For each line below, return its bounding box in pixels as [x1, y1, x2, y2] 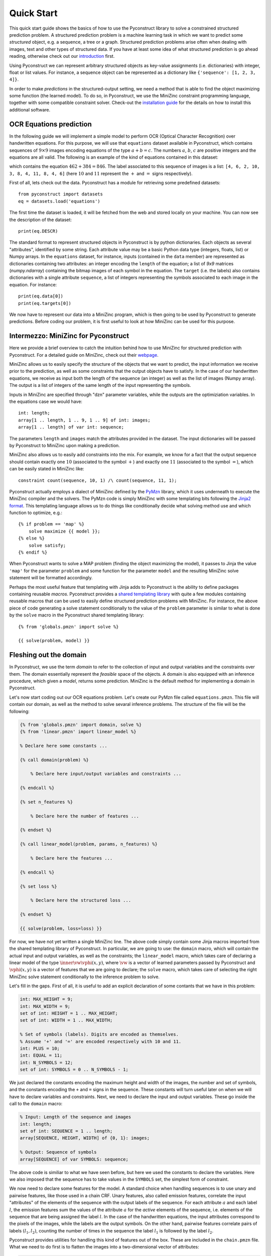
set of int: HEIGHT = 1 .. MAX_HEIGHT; [20, 1010, 118, 1016]
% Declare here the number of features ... [30, 813, 139, 819]
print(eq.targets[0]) [18, 300, 71, 306]
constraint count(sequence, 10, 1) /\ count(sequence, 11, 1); [18, 477, 177, 483]
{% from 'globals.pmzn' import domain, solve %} [20, 721, 142, 727]
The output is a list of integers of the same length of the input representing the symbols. [9, 382, 191, 388]
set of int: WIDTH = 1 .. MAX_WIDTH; [20, 1017, 113, 1023]
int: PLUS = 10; [20, 1045, 60, 1051]
